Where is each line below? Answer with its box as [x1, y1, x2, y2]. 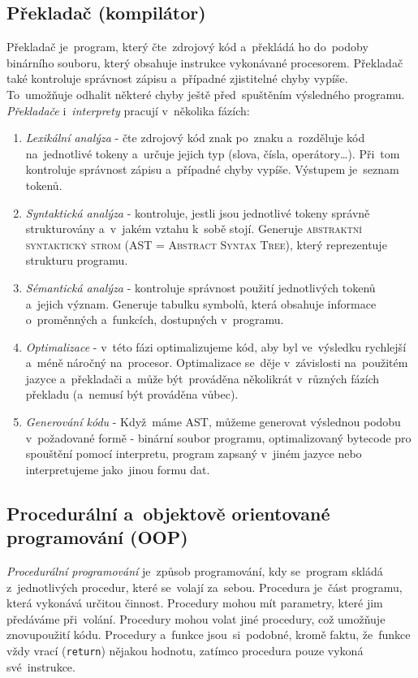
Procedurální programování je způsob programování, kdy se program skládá [6, 563, 383, 580]
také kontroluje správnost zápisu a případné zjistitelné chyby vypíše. [6, 70, 348, 87]
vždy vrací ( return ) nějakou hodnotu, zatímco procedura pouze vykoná [6, 642, 364, 659]
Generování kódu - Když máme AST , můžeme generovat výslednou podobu [25, 413, 401, 430]
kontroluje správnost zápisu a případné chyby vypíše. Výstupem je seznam [25, 161, 399, 178]
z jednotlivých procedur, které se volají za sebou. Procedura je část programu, [6, 578, 403, 595]
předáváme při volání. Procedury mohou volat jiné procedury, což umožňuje [6, 610, 386, 627]
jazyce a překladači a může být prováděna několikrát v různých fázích [25, 369, 380, 387]
